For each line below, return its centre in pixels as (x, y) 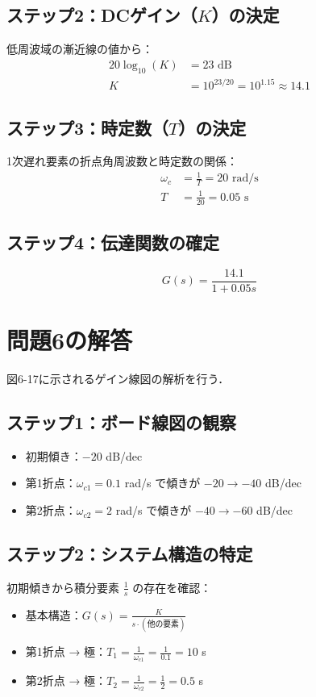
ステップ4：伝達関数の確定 (113, 242)
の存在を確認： (172, 587)
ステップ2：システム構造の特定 (130, 554)
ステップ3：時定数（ (88, 127)
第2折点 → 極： (66, 680)
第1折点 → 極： (66, 651)
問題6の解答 (70, 340)
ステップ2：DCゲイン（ (102, 15)
